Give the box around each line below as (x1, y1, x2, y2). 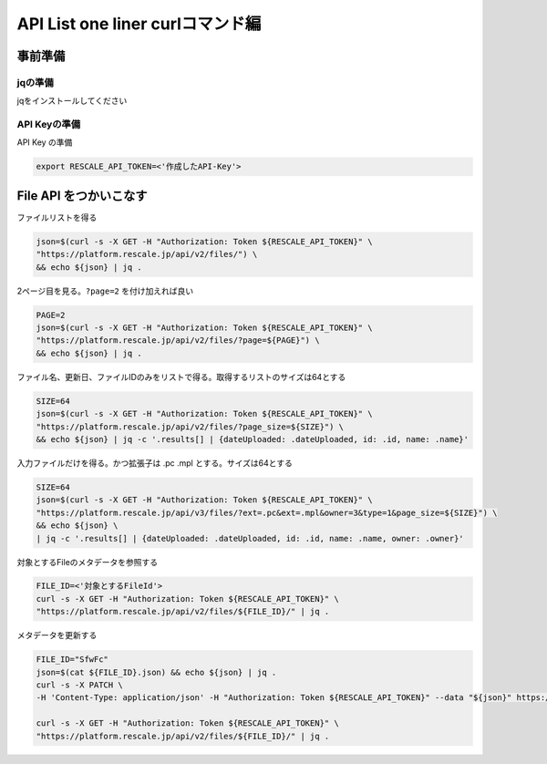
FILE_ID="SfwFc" (36, 655, 109, 665)
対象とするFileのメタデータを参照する (16, 556, 159, 567)
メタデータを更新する (16, 630, 98, 641)
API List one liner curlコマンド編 (16, 14, 262, 34)
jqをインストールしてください (16, 96, 128, 107)
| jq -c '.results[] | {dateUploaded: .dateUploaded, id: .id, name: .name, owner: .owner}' (36, 533, 464, 543)
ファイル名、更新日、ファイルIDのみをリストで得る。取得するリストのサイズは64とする (16, 371, 346, 382)
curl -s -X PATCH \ (36, 680, 123, 690)
